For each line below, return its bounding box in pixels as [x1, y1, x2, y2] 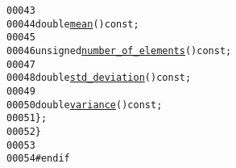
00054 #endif [6, 153, 70, 165]
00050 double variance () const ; [6, 99, 163, 111]
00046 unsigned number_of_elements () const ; [6, 44, 232, 57]
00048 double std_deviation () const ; [6, 72, 192, 84]
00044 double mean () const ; [6, 18, 139, 30]
